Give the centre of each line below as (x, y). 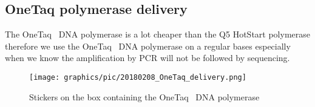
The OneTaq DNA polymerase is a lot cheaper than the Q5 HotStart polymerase (158, 34)
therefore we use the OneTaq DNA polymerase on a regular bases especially (148, 46)
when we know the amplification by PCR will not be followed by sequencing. (147, 58)
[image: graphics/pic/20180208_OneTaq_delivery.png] (138, 77)
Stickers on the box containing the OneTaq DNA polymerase (144, 96)
